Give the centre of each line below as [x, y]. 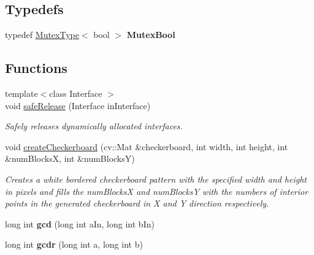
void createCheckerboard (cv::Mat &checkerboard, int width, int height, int [147, 146]
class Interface [76, 93]
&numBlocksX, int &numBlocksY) [70, 158]
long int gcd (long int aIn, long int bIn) [80, 223]
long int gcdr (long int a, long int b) [74, 244]
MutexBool [151, 35]
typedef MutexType [42, 35]
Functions [36, 68]
